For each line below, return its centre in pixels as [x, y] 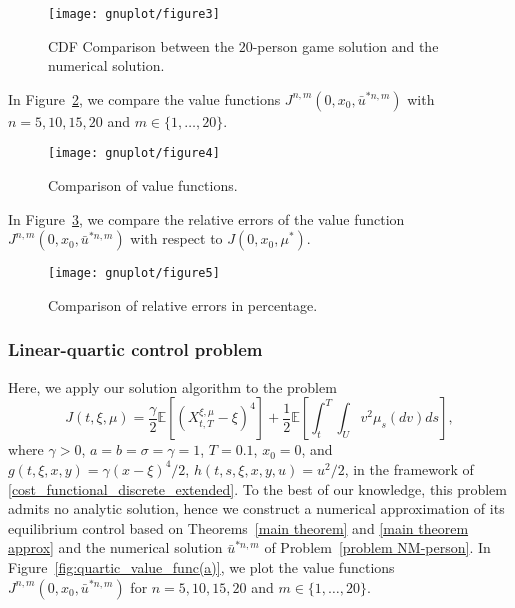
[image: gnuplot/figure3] [134, 14]
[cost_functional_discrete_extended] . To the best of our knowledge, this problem [258, 488]
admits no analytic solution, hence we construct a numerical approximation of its [256, 508]
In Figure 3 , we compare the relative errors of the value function [206, 218]
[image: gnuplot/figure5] [134, 273]
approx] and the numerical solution [115, 547]
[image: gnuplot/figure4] [134, 153]
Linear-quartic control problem [135, 349]
